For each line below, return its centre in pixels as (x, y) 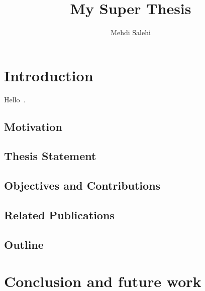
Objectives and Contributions (82, 185)
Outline (24, 244)
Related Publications (59, 214)
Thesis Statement (50, 156)
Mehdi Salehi (131, 32)
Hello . (15, 99)
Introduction (49, 75)
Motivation (33, 126)
